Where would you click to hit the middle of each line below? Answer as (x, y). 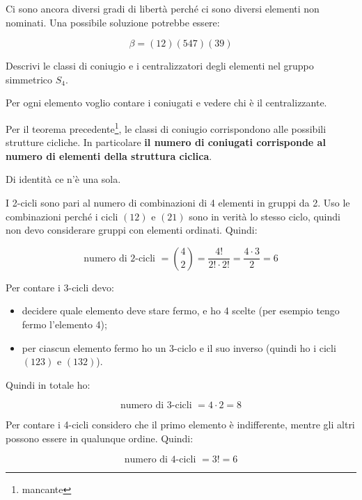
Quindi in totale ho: (48, 384)
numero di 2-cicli (119, 258)
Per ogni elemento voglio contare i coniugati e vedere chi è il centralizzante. (166, 103)
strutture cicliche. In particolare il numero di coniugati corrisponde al (166, 142)
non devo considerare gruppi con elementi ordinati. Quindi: (132, 230)
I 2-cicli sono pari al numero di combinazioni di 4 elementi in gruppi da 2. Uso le (178, 202)
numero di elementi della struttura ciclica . (109, 155)
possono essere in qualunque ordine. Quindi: (100, 438)
